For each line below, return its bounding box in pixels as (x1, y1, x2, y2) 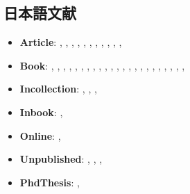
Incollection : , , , (19, 81, 97, 96)
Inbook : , (19, 104, 63, 119)
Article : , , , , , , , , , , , (19, 35, 122, 49)
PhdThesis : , (19, 175, 80, 189)
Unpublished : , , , (19, 152, 103, 166)
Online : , (19, 128, 61, 143)
